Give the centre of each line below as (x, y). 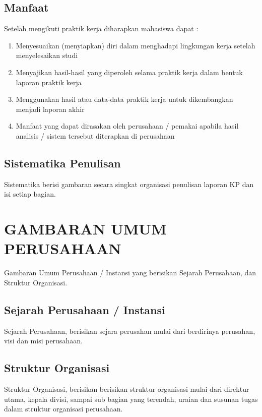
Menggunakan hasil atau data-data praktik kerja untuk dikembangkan (124, 99)
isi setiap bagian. (30, 194)
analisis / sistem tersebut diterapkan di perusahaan (95, 135)
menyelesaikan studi (47, 55)
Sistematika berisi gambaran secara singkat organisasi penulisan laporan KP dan (129, 184)
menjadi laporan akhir (50, 109)
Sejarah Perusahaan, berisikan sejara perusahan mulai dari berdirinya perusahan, (130, 331)
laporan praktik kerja (49, 82)
